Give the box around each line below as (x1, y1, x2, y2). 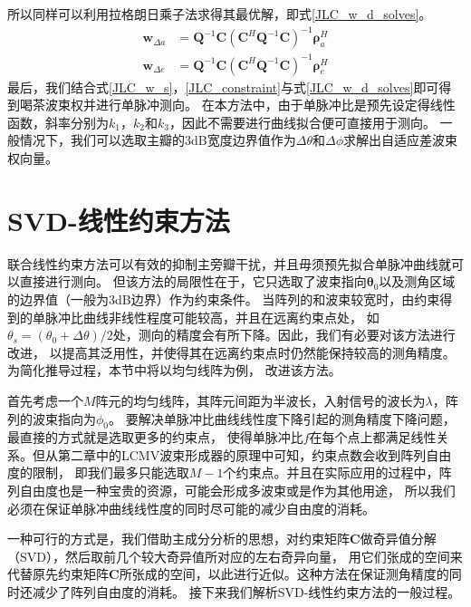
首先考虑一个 (7, 390, 83, 409)
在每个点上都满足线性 (309, 428, 437, 447)
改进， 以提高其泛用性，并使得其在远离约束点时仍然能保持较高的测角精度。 (7, 342, 456, 361)
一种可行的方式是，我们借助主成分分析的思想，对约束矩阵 (7, 529, 350, 548)
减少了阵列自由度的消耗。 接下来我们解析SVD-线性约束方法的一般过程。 (32, 583, 461, 602)
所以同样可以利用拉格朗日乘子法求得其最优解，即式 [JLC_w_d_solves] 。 (7, 5, 432, 23)
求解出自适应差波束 (342, 130, 457, 149)
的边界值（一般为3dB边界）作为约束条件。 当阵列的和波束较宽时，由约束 (7, 289, 440, 308)
